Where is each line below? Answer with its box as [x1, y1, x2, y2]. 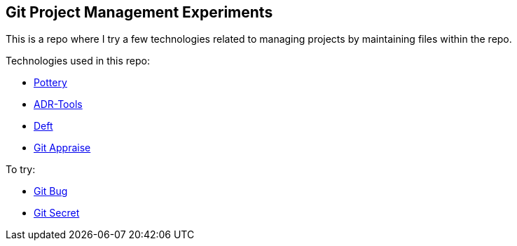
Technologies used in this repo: [6, 55, 151, 67]
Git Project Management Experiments [6, 4, 273, 21]
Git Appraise [34, 142, 91, 154]
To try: [6, 163, 36, 176]
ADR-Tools [34, 98, 83, 111]
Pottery [34, 76, 67, 89]
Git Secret [34, 207, 80, 219]
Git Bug [34, 185, 68, 198]
